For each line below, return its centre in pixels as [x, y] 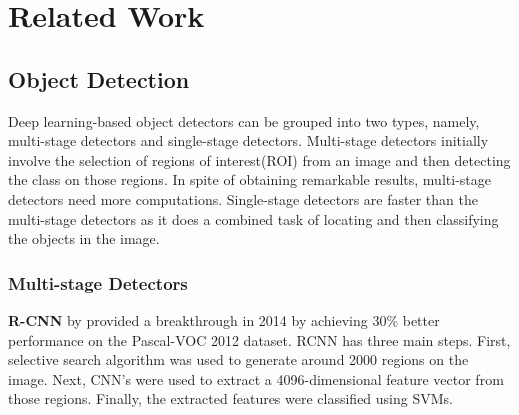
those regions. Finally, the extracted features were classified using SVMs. [230, 398]
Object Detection [99, 78]
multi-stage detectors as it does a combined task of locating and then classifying [253, 218]
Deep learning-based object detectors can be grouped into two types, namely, [244, 120]
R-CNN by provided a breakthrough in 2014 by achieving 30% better [224, 319]
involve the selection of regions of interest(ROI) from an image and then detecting [259, 159]
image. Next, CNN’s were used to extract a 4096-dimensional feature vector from [256, 378]
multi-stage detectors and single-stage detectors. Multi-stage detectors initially [248, 140]
